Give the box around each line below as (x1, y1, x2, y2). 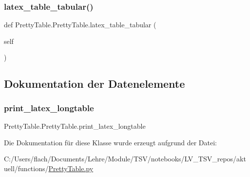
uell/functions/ (4, 163, 49, 173)
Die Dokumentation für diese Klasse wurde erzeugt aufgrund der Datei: (4, 137, 217, 147)
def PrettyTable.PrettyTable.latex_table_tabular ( (4, 20, 156, 30)
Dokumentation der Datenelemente (4, 76, 185, 91)
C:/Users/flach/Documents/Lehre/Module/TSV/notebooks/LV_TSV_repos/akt (4, 154, 246, 164)
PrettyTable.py (48, 163, 94, 173)
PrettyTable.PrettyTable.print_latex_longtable (4, 121, 146, 131)
